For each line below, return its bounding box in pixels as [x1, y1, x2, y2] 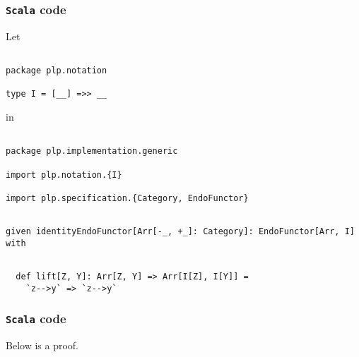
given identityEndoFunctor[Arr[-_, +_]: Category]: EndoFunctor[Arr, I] [6, 226, 355, 237]
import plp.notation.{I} [6, 169, 122, 180]
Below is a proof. [6, 338, 78, 353]
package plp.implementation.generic [6, 146, 178, 157]
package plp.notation [6, 66, 107, 76]
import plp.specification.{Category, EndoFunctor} [6, 193, 249, 203]
